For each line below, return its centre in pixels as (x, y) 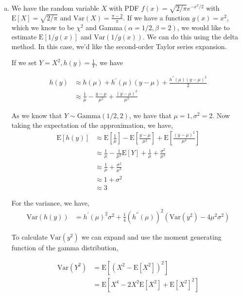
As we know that (37, 115)
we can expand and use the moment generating (151, 237)
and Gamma (104, 27)
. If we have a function (156, 17)
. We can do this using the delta (190, 37)
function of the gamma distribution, (65, 247)
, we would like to (203, 27)
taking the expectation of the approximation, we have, (92, 125)
